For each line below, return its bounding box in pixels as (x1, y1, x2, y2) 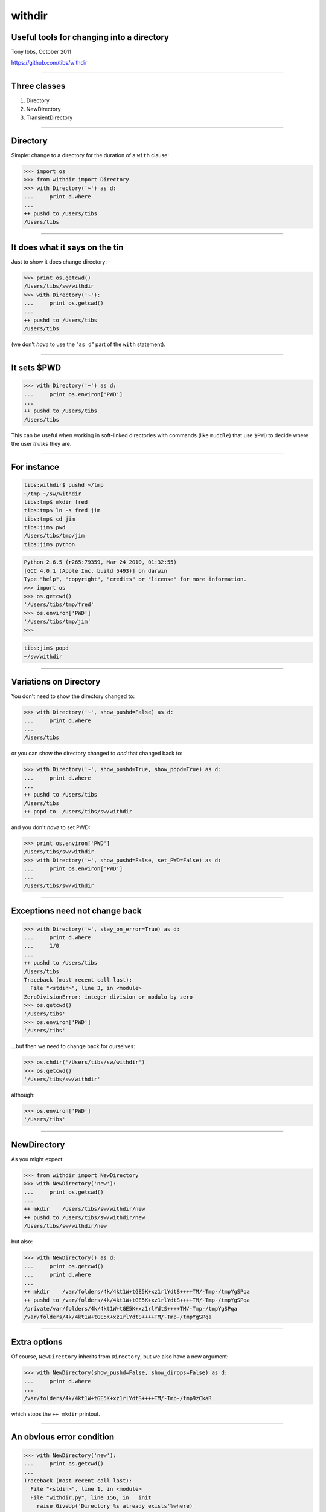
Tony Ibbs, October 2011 (11, 48, 72, 56)
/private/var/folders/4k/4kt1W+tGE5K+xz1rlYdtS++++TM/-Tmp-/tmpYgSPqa (24, 1305, 238, 1312)
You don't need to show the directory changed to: (11, 692, 135, 700)
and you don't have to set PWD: (11, 824, 91, 831)
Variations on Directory (11, 676, 101, 686)
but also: (11, 1238, 33, 1245)
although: (11, 1092, 35, 1099)
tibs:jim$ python (24, 541, 75, 547)
